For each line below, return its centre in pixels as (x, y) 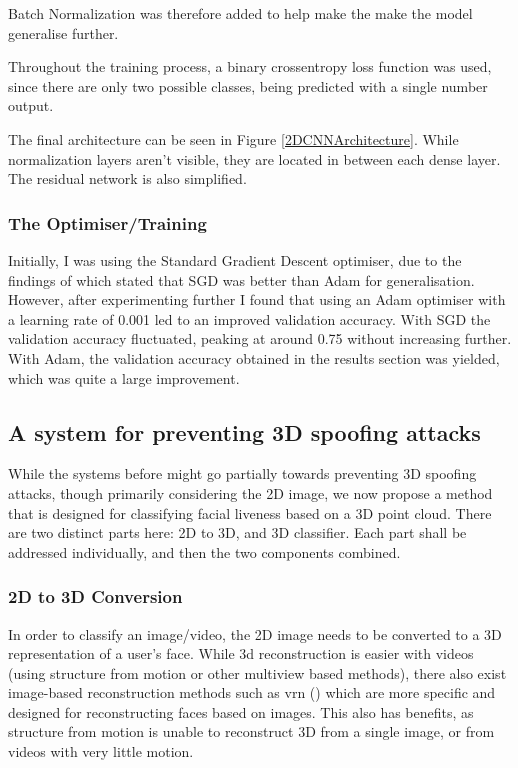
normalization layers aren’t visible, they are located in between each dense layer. (254, 158)
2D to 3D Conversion (95, 596)
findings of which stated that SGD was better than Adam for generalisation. (241, 279)
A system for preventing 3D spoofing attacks (244, 431)
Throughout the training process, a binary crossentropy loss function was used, (250, 66)
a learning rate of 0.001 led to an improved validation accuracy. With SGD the (249, 318)
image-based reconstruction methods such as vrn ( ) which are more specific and (252, 692)
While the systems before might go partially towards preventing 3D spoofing (242, 473)
